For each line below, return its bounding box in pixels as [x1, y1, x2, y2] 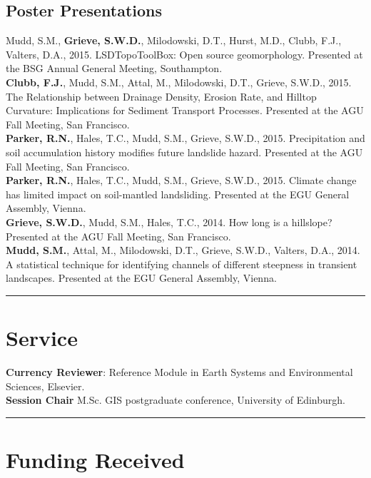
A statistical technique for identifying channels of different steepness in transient [6, 256, 357, 271]
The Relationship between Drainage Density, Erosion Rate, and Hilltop [6, 88, 317, 103]
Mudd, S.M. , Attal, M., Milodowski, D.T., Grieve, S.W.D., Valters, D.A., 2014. [6, 243, 360, 258]
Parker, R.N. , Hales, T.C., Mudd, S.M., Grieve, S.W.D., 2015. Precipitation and [6, 131, 365, 146]
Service [6, 323, 78, 352]
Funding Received [6, 444, 185, 474]
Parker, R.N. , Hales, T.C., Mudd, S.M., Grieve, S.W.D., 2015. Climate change [6, 173, 357, 188]
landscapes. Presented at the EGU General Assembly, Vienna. [6, 270, 277, 285]
